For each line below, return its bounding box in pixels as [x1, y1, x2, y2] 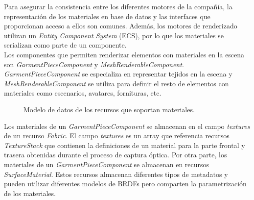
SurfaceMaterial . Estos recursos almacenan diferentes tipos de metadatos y [4, 169, 228, 179]
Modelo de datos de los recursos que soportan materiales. [23, 104, 195, 114]
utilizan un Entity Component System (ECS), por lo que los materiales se [4, 30, 224, 40]
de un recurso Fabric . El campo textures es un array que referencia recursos [4, 130, 230, 141]
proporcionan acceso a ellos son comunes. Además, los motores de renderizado [4, 21, 237, 31]
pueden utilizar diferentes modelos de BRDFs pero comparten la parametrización [4, 178, 247, 189]
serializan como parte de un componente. [4, 40, 127, 50]
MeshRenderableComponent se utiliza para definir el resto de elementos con [4, 78, 229, 88]
